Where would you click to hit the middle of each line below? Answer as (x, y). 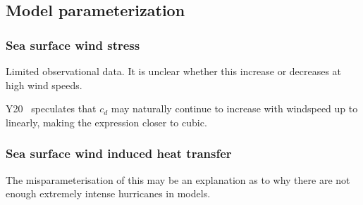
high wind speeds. (44, 85)
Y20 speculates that (51, 108)
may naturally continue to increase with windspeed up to (234, 108)
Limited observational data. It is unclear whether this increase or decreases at (174, 71)
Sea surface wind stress (73, 45)
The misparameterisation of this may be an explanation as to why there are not (178, 179)
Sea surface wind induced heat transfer (119, 153)
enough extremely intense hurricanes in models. (108, 193)
